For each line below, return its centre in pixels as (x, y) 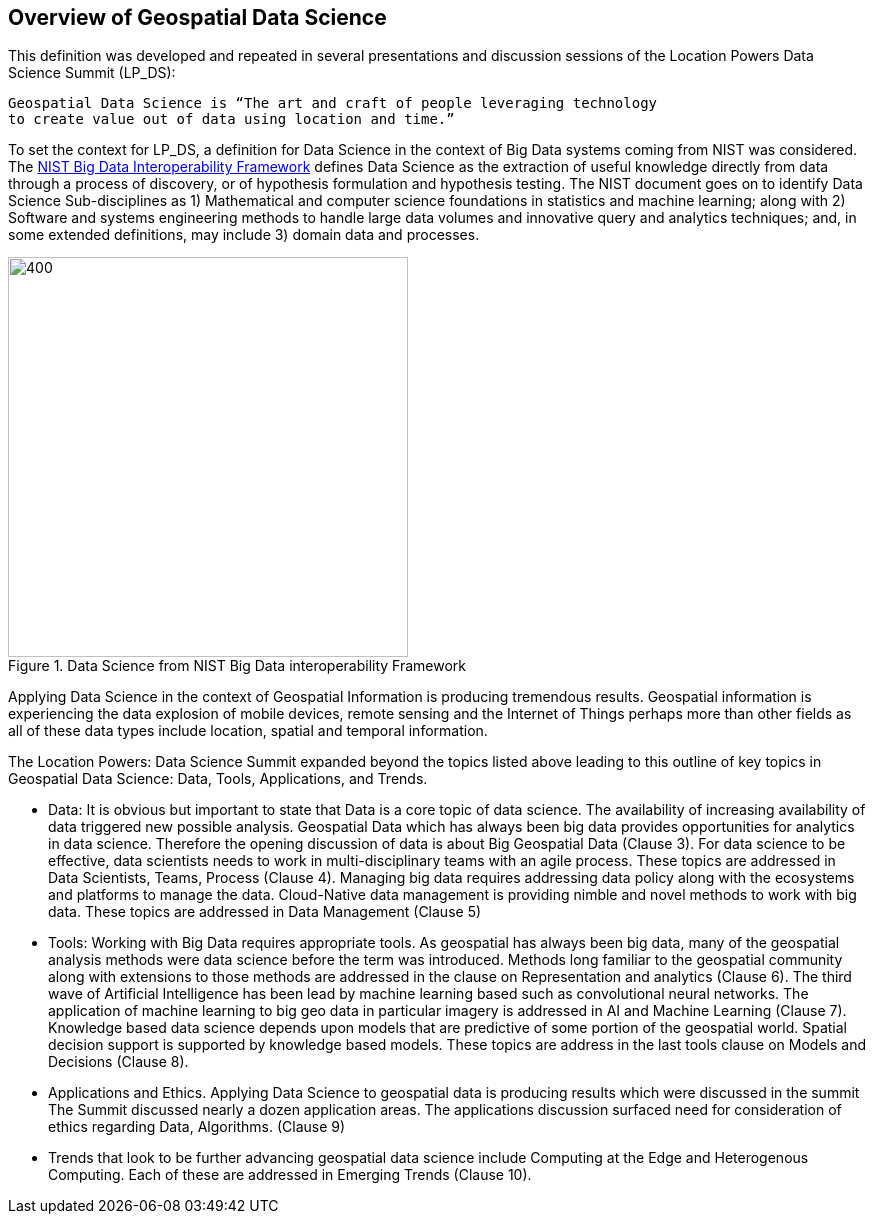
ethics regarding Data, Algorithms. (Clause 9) (197, 1127)
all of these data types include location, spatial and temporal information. (248, 731)
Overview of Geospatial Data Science (197, 17)
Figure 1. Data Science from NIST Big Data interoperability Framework (237, 666)
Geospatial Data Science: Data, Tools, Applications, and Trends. (218, 779)
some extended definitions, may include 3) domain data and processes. (244, 235)
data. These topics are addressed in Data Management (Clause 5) (265, 912)
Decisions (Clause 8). (118, 1062)
